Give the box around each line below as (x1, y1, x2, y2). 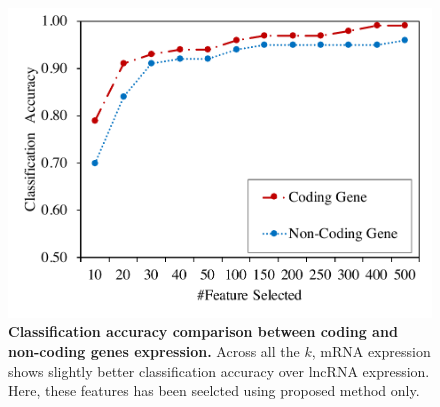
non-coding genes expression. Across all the (8, 341, 300, 362)
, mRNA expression (311, 341, 431, 362)
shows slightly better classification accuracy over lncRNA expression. (8, 360, 430, 381)
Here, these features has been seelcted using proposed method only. (8, 380, 420, 401)
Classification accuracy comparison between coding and (8, 321, 398, 342)
